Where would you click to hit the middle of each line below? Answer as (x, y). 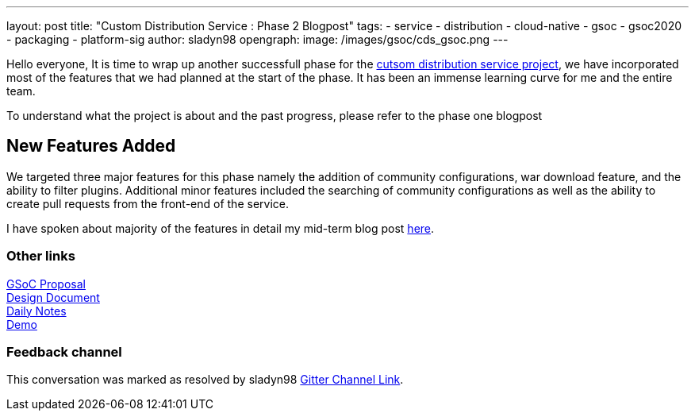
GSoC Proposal (46, 284)
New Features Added (91, 146)
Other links (41, 256)
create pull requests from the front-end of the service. (148, 203)
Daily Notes (36, 311)
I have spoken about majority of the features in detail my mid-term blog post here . (221, 228)
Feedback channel (64, 351)
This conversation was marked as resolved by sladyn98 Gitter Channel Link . (205, 380)
